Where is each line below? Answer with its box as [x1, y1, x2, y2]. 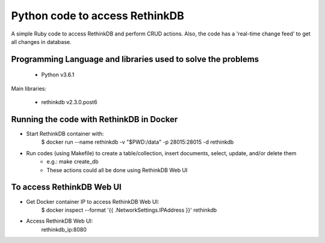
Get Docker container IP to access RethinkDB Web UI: [26, 198, 159, 205]
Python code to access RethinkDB [11, 9, 185, 22]
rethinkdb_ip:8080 [41, 226, 87, 233]
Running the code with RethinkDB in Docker [11, 114, 178, 125]
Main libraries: [11, 85, 46, 92]
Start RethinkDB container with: [26, 130, 104, 138]
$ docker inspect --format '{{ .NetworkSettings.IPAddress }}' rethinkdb [41, 206, 217, 214]
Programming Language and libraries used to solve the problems [11, 54, 259, 64]
